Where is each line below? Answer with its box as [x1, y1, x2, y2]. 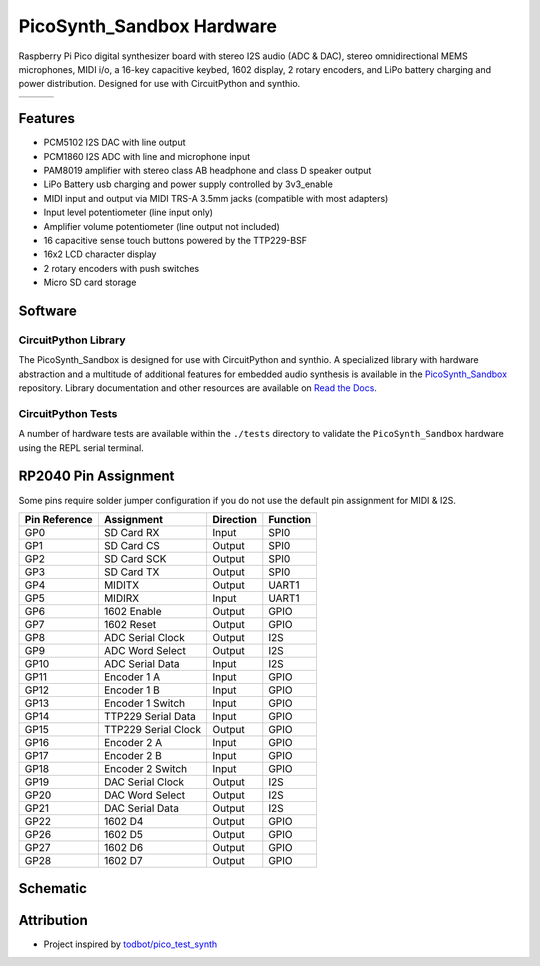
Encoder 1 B [103, 683, 160, 697]
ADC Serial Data [103, 656, 180, 670]
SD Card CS [103, 538, 160, 552]
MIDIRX [103, 591, 140, 605]
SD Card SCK [103, 551, 167, 565]
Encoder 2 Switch [103, 761, 188, 775]
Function [268, 512, 312, 526]
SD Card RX [103, 525, 160, 539]
